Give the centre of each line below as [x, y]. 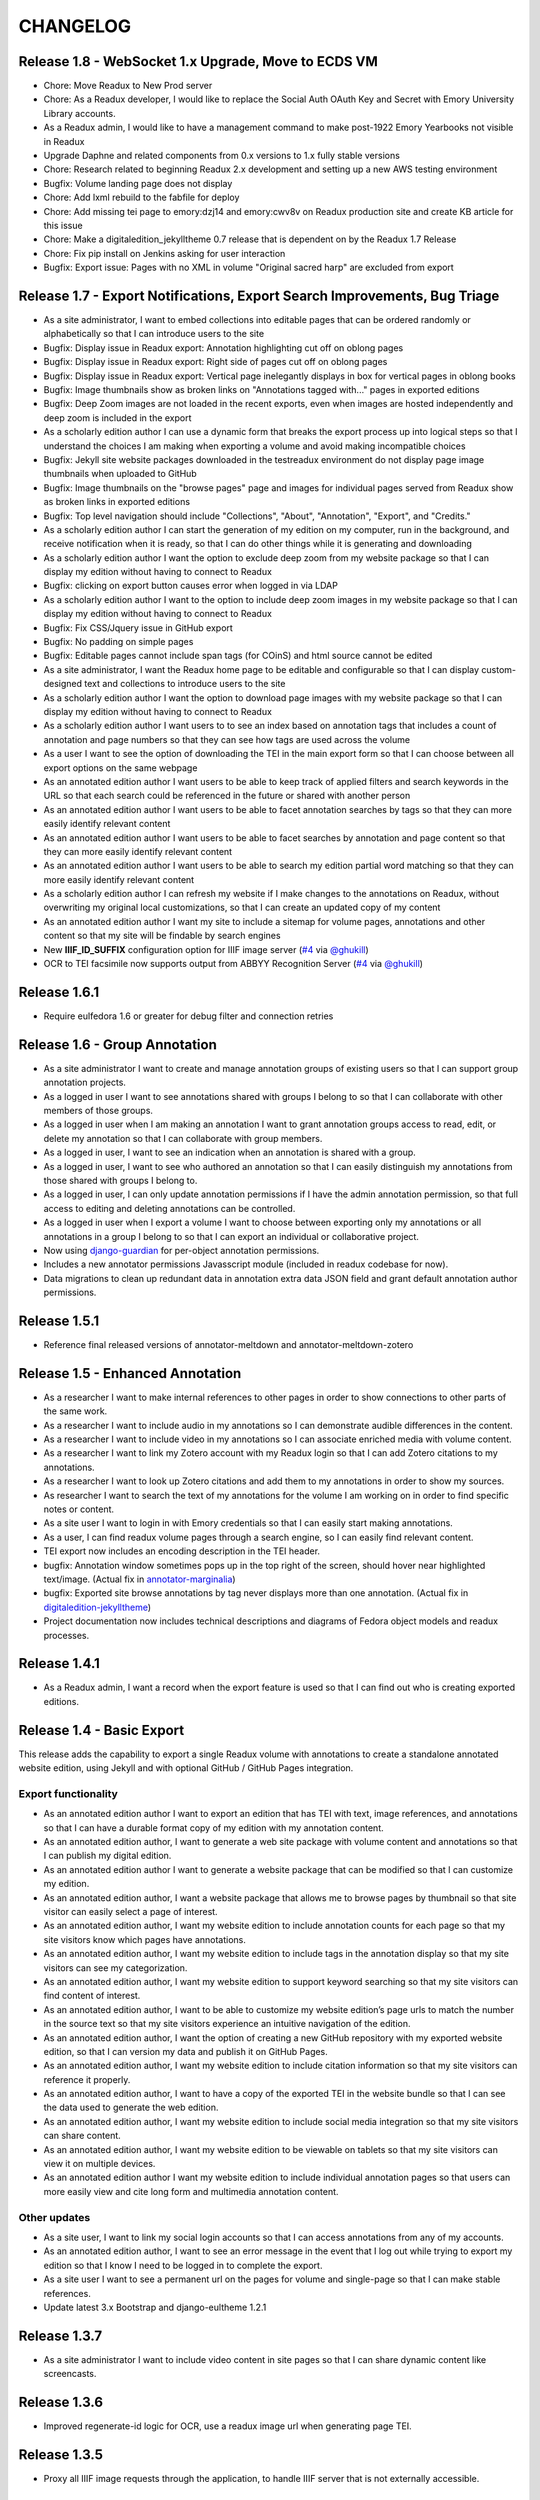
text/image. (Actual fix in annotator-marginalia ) [139, 1579]
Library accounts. [79, 113]
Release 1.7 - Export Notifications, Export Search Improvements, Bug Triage [259, 295]
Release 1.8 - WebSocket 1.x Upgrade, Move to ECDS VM [198, 61]
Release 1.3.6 [61, 2402]
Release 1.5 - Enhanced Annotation [130, 1373]
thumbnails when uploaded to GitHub [120, 474]
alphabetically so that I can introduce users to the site [154, 334]
